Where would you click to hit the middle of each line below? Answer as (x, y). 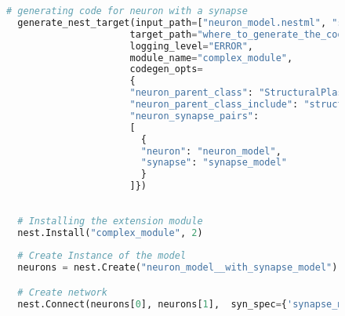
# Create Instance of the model (102, 256)
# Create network (62, 292)
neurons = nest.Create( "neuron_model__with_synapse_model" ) (178, 268)
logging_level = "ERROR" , (192, 46)
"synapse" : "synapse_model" (214, 163)
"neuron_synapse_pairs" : (194, 116)
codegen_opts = (166, 69)
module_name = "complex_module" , (211, 58)
